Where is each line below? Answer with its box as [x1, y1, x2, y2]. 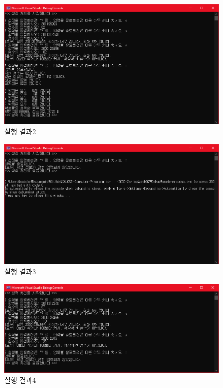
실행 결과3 [4, 266, 36, 276]
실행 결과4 [4, 374, 36, 385]
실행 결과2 [4, 126, 36, 136]
